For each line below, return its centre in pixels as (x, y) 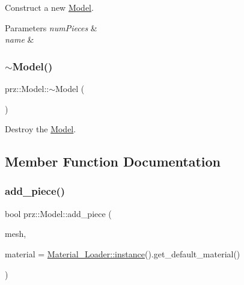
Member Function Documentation (113, 161)
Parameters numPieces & (51, 27)
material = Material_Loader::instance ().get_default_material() (123, 253)
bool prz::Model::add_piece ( (58, 213)
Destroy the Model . (41, 129)
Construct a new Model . (49, 7)
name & (20, 39)
